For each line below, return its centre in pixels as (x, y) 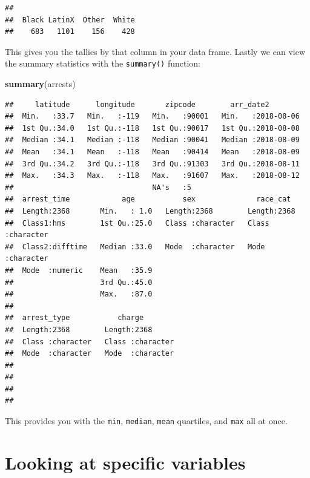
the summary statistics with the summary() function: (103, 63)
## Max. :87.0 (79, 294)
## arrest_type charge (74, 318)
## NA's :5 (98, 187)
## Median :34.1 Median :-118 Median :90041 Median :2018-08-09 (152, 140)
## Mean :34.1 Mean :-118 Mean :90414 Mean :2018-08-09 (152, 152)
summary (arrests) (40, 84)
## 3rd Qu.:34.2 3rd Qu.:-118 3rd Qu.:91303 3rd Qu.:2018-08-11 (152, 164)
